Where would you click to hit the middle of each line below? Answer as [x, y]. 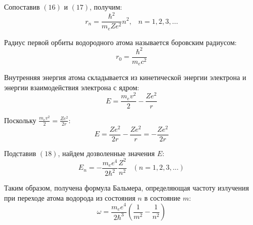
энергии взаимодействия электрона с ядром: [72, 87]
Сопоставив [22, 7]
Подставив [20, 153]
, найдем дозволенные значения [106, 153]
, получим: [106, 7]
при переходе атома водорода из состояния [70, 197]
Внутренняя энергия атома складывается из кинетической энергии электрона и [125, 77]
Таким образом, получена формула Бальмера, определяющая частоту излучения [126, 188]
